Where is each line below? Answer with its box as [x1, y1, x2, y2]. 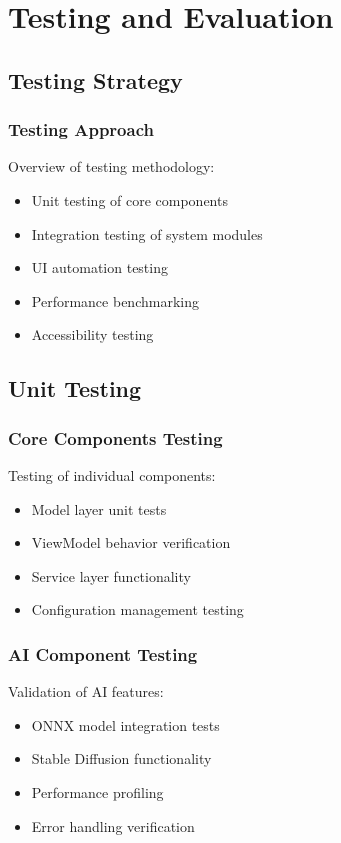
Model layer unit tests [31, 498, 167, 519]
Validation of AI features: [8, 681, 164, 702]
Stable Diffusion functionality [31, 748, 212, 769]
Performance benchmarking [31, 290, 199, 311]
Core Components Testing [8, 425, 223, 450]
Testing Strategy [8, 64, 183, 95]
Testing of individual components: [8, 464, 216, 485]
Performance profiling [31, 781, 164, 802]
